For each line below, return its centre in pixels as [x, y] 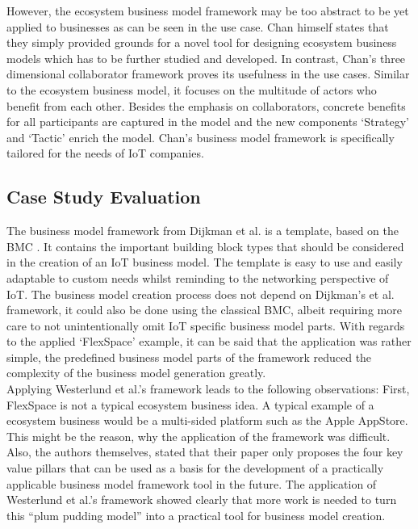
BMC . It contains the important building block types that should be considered [205, 246]
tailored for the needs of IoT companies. [105, 153]
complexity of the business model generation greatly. [136, 373]
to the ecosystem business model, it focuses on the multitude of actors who [192, 89]
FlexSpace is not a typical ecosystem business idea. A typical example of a [190, 404]
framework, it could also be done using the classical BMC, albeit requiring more [204, 310]
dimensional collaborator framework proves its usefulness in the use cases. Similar [208, 74]
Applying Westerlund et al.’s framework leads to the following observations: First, [208, 389]
